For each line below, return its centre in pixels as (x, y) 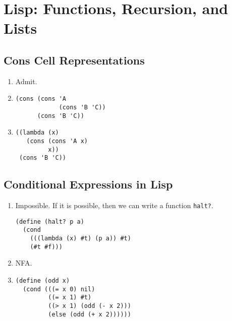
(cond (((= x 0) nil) (59, 289)
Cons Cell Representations (74, 60)
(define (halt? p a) (50, 221)
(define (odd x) (43, 281)
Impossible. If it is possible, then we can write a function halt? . (114, 205)
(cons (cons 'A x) (57, 141)
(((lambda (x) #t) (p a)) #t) (80, 239)
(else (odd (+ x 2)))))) (90, 314)
